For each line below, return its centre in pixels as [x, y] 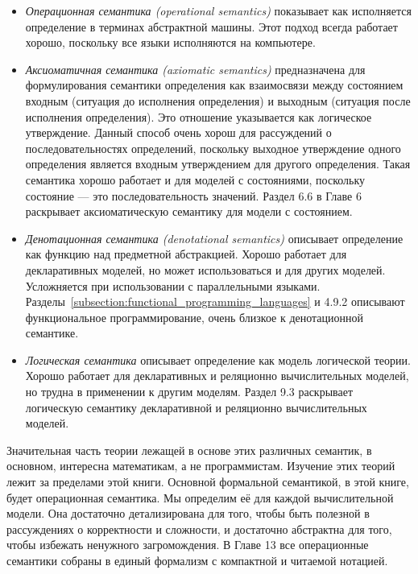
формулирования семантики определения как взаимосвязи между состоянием [214, 85]
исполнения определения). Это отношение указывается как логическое [199, 116]
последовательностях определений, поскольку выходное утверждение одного [213, 148]
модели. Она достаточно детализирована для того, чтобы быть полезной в [188, 513]
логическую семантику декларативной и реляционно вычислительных [196, 407]
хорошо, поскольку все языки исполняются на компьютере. [170, 42]
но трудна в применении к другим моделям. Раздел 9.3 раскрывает [189, 392]
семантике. [52, 333]
